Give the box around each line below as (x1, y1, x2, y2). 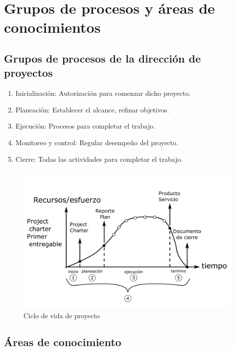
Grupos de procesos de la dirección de (4, 50, 201, 66)
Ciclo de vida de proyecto (23, 310, 100, 321)
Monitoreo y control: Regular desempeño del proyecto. (15, 137, 178, 147)
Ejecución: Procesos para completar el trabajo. (15, 121, 156, 131)
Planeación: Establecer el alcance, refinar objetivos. (15, 104, 169, 114)
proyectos (4, 65, 53, 80)
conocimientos (4, 17, 101, 37)
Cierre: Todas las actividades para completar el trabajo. (15, 153, 183, 164)
